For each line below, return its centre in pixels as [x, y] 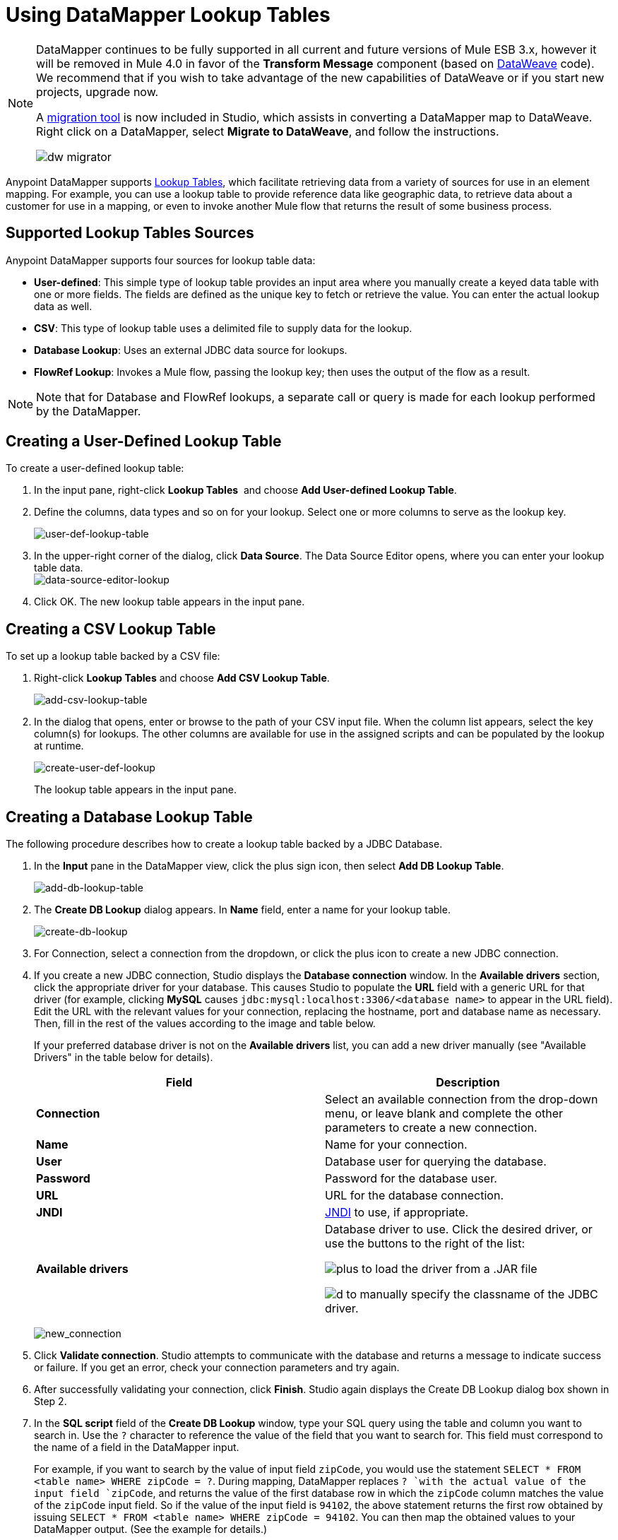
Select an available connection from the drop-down [462, 1100]
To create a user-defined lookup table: [95, 468]
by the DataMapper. [89, 411]
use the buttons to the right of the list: [425, 1244]
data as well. [63, 306]
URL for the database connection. [415, 1196]
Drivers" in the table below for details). [124, 1058]
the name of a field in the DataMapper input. [137, 1447]
